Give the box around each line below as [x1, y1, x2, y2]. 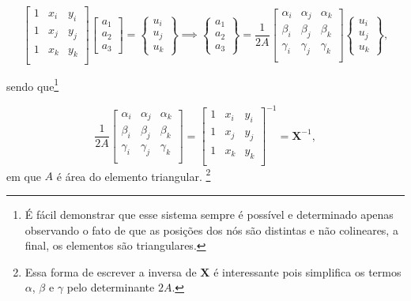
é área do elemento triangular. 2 [56, 165, 211, 184]
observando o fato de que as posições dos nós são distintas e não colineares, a [25, 221, 398, 238]
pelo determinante [66, 279, 155, 295]
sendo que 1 [6, 75, 59, 94]
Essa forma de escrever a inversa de [25, 263, 197, 280]
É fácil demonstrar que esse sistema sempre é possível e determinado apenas [25, 206, 394, 223]
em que [6, 167, 41, 184]
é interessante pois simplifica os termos [213, 263, 402, 280]
